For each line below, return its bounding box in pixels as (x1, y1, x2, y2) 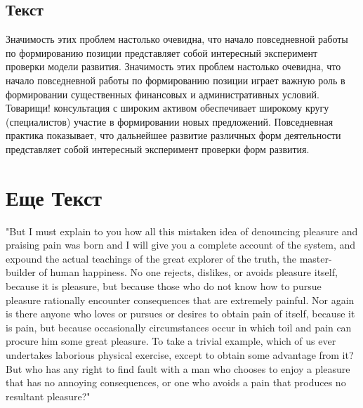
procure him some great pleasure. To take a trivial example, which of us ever (6, 334, 336, 348)
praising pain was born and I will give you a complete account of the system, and (6, 237, 356, 252)
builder (6, 265, 36, 279)
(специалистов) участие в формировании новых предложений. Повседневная (6, 114, 334, 129)
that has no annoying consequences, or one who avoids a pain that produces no (6, 375, 346, 390)
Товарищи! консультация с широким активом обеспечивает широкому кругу (6, 100, 329, 115)
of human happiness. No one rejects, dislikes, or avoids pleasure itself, (39, 265, 338, 279)
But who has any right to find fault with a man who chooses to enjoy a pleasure (6, 361, 350, 376)
